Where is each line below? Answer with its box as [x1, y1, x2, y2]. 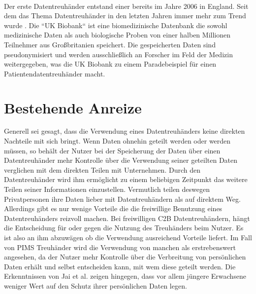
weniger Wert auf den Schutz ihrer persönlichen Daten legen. [4, 280, 187, 291]
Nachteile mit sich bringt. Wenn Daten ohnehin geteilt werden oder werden [4, 136, 231, 146]
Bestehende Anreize [4, 97, 142, 117]
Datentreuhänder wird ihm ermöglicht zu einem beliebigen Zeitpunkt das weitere [4, 174, 248, 184]
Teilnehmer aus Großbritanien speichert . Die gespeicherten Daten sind [4, 39, 216, 49]
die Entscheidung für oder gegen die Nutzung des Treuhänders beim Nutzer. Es [4, 222, 244, 233]
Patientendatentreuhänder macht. [4, 68, 105, 78]
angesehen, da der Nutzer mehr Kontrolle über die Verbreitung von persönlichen [4, 252, 246, 262]
